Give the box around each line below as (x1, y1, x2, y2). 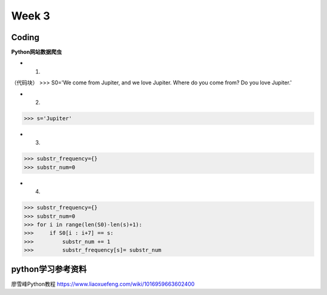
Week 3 (11, 9, 50, 22)
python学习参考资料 (11, 264, 87, 274)
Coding (11, 32, 39, 42)
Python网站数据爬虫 (11, 49, 62, 56)
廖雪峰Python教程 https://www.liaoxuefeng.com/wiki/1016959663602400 (11, 280, 195, 288)
